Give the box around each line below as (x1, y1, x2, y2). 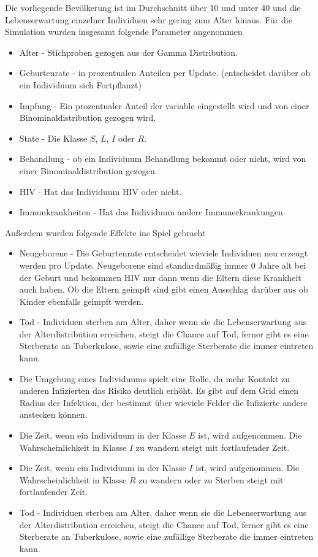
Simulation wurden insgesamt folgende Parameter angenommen (5, 25, 243, 38)
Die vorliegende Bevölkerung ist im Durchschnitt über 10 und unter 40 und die (5, 1, 301, 13)
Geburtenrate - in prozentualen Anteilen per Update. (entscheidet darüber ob (19, 66, 311, 79)
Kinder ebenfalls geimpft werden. (19, 294, 144, 307)
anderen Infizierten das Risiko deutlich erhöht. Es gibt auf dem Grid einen (19, 384, 298, 397)
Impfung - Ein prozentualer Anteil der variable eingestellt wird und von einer (19, 99, 309, 112)
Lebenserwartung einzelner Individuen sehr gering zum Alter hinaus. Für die (5, 13, 292, 26)
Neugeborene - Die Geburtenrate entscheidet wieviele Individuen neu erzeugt (19, 247, 308, 259)
